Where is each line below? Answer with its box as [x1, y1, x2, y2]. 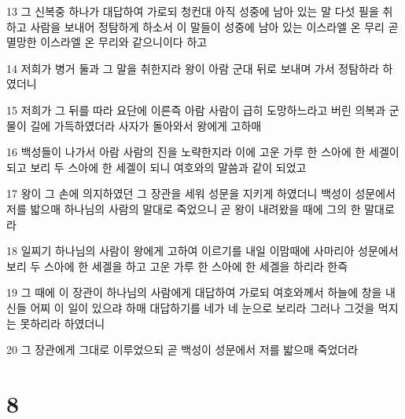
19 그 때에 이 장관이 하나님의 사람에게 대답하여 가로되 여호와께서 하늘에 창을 [6, 284, 382, 301]
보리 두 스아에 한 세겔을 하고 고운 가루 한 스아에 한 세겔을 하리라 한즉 [6, 257, 348, 274]
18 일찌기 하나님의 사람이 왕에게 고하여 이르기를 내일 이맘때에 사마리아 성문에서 [6, 242, 399, 259]
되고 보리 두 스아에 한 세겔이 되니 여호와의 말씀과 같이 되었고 [6, 158, 307, 175]
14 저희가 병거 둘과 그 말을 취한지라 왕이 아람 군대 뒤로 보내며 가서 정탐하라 [6, 60, 379, 76]
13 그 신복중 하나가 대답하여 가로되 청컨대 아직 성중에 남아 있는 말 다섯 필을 [6, 3, 379, 19]
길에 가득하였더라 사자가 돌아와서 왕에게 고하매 [30, 117, 262, 133]
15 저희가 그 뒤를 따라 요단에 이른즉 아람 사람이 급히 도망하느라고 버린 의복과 [6, 101, 386, 118]
